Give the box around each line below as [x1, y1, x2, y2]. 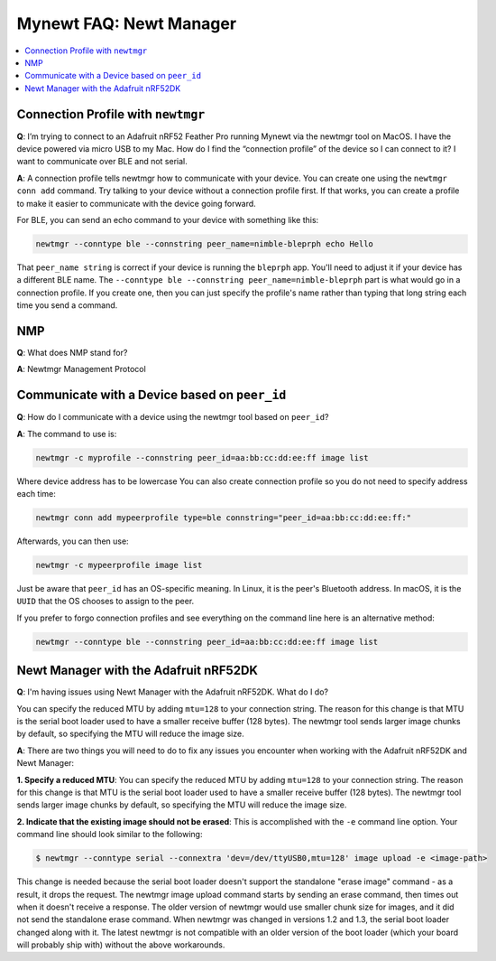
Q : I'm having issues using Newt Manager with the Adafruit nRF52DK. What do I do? [16, 686, 329, 697]
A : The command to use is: [16, 428, 117, 439]
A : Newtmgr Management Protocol [16, 364, 146, 375]
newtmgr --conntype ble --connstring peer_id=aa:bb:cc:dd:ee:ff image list [35, 637, 379, 647]
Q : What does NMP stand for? [16, 348, 128, 359]
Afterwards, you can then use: [16, 536, 130, 546]
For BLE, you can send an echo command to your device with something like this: [16, 214, 319, 225]
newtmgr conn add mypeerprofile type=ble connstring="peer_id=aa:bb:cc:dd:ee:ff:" [35, 513, 412, 523]
